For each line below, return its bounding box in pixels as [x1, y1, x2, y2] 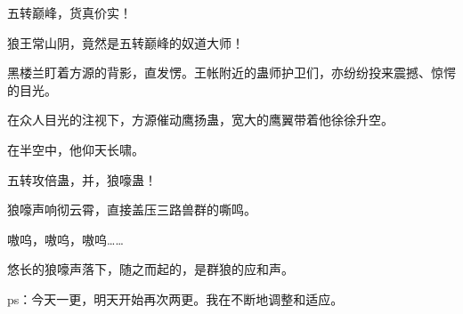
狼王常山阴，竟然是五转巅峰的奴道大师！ [7, 33, 244, 52]
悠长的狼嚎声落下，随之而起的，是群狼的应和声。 [7, 260, 294, 278]
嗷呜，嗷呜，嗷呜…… [7, 229, 124, 248]
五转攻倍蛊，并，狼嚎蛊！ [7, 170, 157, 189]
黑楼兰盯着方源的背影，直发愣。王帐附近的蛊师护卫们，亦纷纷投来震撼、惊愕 [7, 63, 456, 82]
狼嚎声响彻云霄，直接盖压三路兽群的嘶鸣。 [7, 200, 256, 219]
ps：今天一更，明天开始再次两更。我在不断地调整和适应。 [7, 289, 344, 308]
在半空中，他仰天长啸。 [7, 140, 144, 158]
